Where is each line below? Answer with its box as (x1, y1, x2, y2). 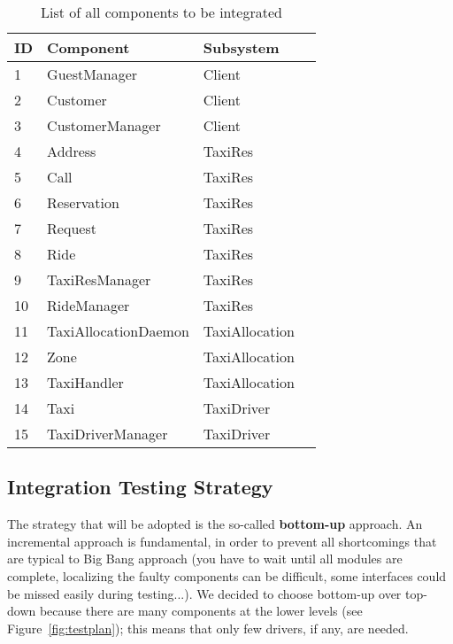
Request (47, 218, 96, 238)
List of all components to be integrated (41, 2, 282, 22)
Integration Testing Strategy (7, 473, 273, 500)
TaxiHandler (47, 372, 124, 392)
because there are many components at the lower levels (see (39, 601, 363, 620)
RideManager (47, 295, 130, 315)
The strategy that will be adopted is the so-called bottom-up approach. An (7, 515, 423, 533)
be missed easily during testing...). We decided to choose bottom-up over (7, 584, 402, 602)
